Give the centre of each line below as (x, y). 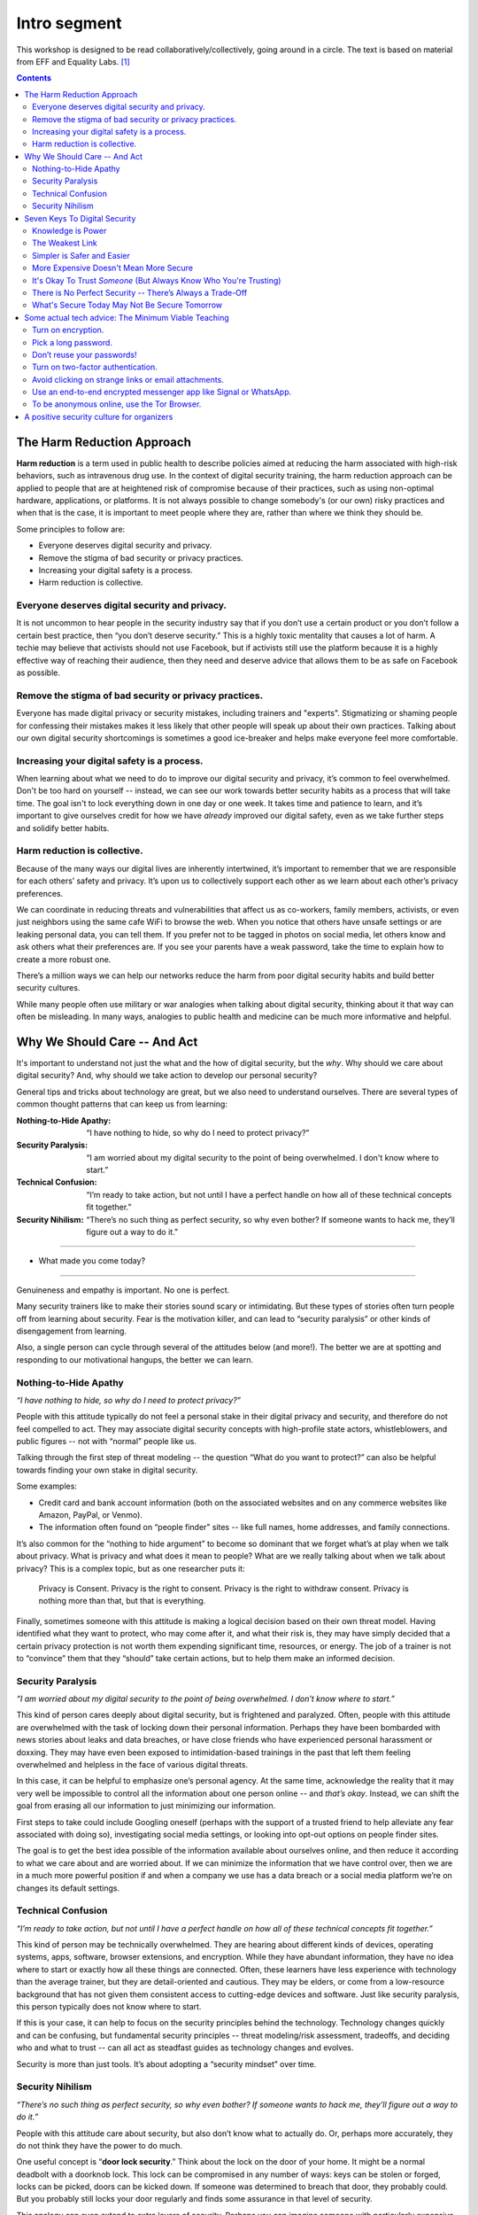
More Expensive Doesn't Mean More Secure (113, 268)
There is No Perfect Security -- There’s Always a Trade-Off (140, 292)
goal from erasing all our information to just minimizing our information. (146, 1806)
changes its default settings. (68, 1888)
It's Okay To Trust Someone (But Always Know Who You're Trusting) (157, 280)
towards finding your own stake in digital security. (107, 1470)
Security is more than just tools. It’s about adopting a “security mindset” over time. (166, 2063)
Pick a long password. (72, 342)
